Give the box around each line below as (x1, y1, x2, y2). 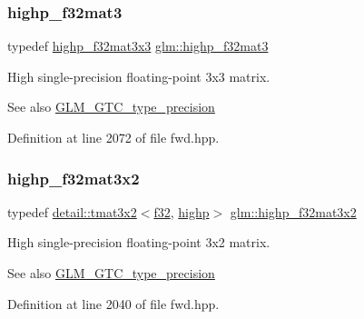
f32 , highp (153, 202, 210, 221)
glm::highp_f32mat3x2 (230, 202, 357, 221)
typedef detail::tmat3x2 (7, 202, 137, 221)
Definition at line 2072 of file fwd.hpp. (7, 128, 220, 146)
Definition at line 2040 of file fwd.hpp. (7, 294, 220, 313)
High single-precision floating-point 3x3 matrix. (7, 66, 271, 85)
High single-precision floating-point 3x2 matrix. (7, 233, 271, 252)
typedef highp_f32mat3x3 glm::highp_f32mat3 (7, 36, 269, 55)
